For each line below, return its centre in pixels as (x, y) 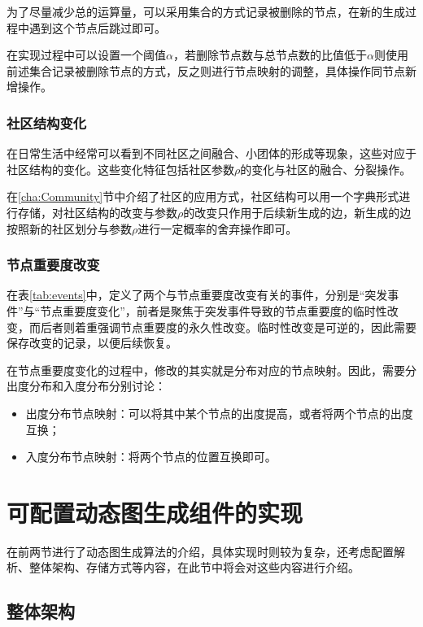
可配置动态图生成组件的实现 (155, 512)
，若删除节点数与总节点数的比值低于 (270, 55)
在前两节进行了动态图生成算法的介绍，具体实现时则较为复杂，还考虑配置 (200, 551)
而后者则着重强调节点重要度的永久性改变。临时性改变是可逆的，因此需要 (222, 327)
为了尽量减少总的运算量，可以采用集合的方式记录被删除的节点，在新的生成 (206, 11)
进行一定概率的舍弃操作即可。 (218, 228)
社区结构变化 (47, 122)
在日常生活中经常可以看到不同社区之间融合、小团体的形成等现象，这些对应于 (211, 153)
